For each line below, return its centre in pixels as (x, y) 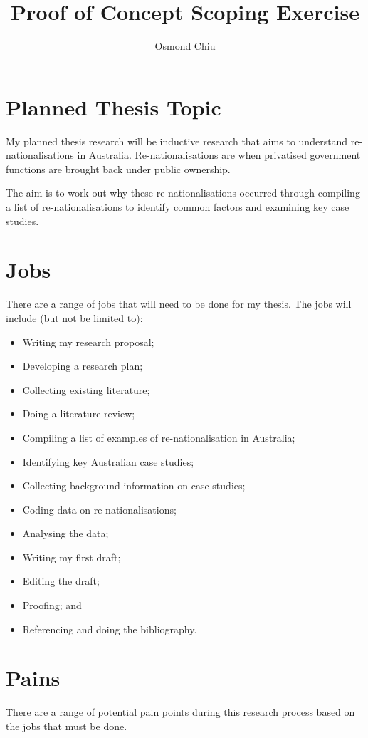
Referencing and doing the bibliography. (110, 629)
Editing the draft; (61, 581)
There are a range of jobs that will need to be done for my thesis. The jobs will (179, 304)
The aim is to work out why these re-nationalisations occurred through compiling (183, 193)
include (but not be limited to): (74, 317)
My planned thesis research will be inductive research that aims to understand (177, 141)
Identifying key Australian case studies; (108, 461)
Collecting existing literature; (86, 389)
